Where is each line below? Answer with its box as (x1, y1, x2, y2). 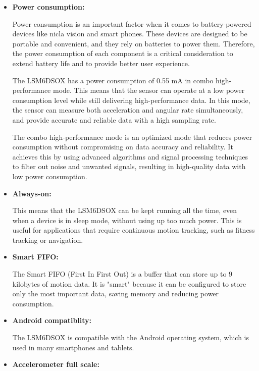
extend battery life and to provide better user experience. (12, 58, 190, 68)
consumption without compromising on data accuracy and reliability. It (12, 141, 233, 152)
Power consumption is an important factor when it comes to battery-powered (12, 18, 251, 29)
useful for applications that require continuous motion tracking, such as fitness (12, 225, 255, 235)
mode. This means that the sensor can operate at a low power (53, 85, 245, 95)
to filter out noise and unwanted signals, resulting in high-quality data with (12, 161, 246, 172)
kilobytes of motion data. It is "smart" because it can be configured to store (12, 278, 246, 289)
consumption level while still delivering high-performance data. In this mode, (12, 94, 250, 105)
